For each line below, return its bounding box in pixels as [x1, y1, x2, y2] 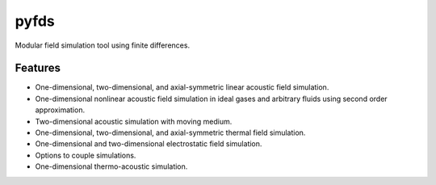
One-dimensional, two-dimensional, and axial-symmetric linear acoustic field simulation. [35, 82, 329, 92]
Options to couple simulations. [35, 150, 136, 160]
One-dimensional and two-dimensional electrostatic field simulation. [35, 139, 262, 149]
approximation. [35, 105, 85, 115]
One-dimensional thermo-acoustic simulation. [35, 162, 188, 171]
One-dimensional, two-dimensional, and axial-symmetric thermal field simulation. [35, 128, 306, 137]
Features [15, 61, 61, 75]
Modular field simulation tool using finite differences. [15, 40, 190, 50]
